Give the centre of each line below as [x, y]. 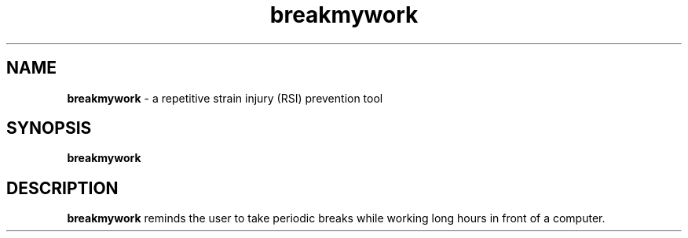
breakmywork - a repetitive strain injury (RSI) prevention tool [225, 98]
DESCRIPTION [62, 188]
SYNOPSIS [49, 128]
